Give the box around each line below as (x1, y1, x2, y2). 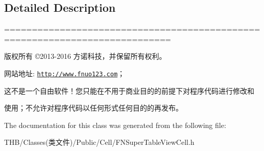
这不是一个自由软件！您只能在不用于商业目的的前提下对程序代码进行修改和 (4, 85, 254, 96)
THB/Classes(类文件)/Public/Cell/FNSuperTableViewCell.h (4, 137, 195, 147)
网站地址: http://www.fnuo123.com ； (4, 68, 125, 78)
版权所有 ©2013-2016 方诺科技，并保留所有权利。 (4, 51, 166, 61)
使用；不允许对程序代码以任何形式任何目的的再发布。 (4, 102, 183, 113)
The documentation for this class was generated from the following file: (4, 119, 226, 130)
